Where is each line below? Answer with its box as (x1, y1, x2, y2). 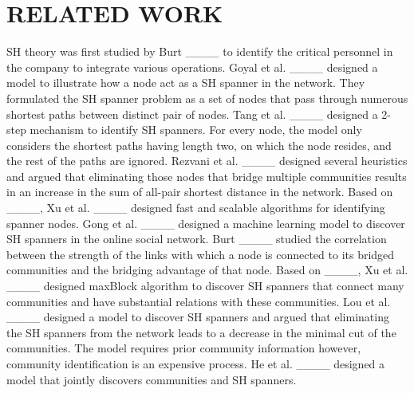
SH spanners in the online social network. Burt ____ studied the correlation (6, 230, 387, 247)
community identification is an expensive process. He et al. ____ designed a (6, 356, 385, 371)
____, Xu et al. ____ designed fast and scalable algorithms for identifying (6, 199, 385, 216)
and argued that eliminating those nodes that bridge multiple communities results (6, 167, 407, 184)
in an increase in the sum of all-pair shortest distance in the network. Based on (6, 183, 393, 200)
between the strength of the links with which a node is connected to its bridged (6, 246, 395, 262)
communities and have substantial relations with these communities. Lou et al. (6, 293, 391, 309)
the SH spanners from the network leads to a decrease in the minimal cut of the (6, 324, 396, 340)
